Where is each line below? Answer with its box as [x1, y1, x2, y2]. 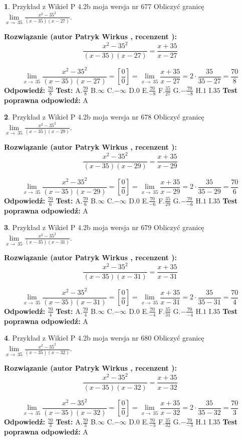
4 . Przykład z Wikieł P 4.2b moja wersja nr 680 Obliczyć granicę [4, 333, 204, 343]
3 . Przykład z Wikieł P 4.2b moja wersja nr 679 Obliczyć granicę [4, 222, 204, 233]
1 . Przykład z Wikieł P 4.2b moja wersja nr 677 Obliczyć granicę [4, 1, 204, 11]
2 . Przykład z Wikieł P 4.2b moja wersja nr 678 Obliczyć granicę [4, 112, 204, 122]
